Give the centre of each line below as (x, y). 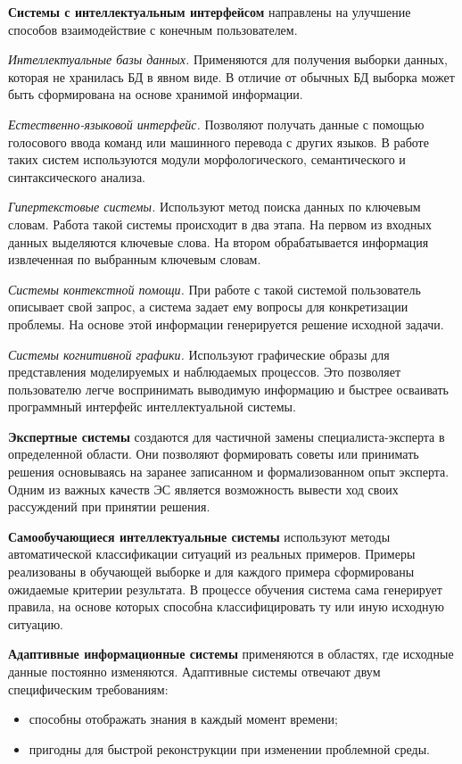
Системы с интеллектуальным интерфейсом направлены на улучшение (210, 12)
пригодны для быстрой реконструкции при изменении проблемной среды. (229, 748)
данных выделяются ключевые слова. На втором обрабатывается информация (219, 241)
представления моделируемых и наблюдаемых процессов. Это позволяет (205, 372)
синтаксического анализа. (77, 176)
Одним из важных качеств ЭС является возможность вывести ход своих (203, 489)
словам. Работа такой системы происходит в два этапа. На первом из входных (220, 224)
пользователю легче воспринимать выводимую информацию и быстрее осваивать (228, 389)
